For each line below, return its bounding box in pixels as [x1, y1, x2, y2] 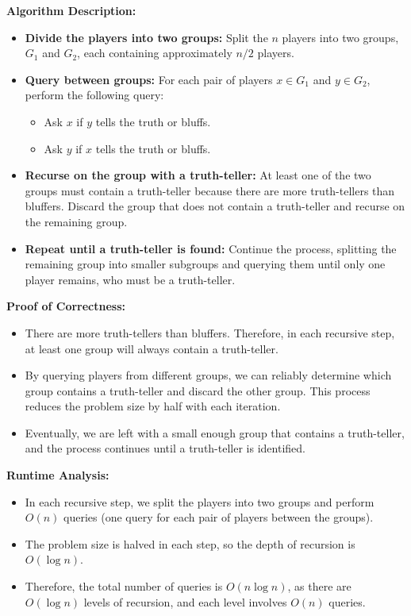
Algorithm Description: [6, 2, 136, 18]
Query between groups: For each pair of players [25, 71, 273, 87]
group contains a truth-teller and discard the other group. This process [25, 382, 371, 398]
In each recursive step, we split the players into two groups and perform [25, 493, 375, 510]
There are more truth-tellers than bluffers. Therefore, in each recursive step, [25, 324, 395, 341]
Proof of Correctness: [6, 298, 126, 314]
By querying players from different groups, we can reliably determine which [25, 367, 392, 383]
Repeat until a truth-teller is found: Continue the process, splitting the [25, 240, 397, 256]
